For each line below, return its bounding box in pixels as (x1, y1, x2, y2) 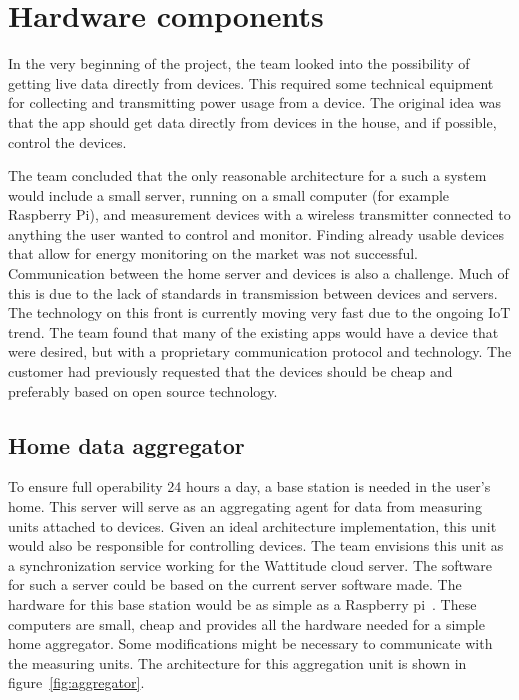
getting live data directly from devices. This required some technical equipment (8, 72, 494, 93)
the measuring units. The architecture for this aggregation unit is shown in (8, 652, 467, 673)
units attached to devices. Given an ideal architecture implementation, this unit (8, 515, 497, 536)
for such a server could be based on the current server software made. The (8, 574, 462, 595)
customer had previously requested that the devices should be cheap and (8, 361, 453, 382)
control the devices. (8, 131, 127, 152)
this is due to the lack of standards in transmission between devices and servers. (8, 282, 498, 303)
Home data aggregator (8, 429, 245, 460)
